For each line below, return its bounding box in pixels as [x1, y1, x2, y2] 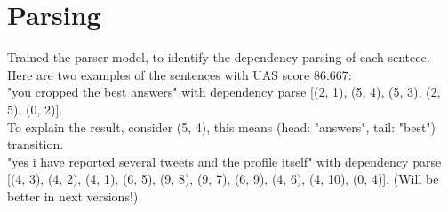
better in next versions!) [7, 186, 139, 205]
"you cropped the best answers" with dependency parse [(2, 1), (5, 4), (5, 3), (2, [7, 82, 441, 101]
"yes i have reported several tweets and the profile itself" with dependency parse [7, 152, 442, 170]
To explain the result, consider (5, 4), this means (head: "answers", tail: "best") [7, 117, 436, 136]
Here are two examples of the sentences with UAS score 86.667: [7, 65, 352, 83]
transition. [7, 135, 64, 153]
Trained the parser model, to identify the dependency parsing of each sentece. [7, 48, 430, 67]
